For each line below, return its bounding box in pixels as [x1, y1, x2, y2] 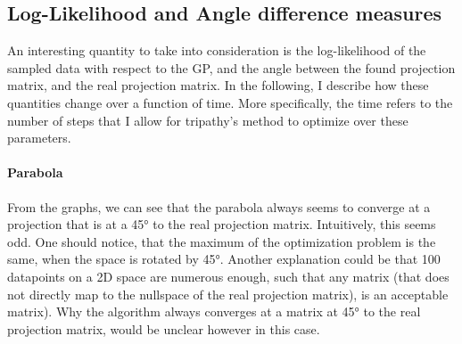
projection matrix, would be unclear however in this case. [7, 319, 320, 338]
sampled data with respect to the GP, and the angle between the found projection [7, 58, 456, 77]
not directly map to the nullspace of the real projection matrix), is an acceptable [7, 284, 449, 303]
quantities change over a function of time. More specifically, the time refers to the [7, 93, 453, 111]
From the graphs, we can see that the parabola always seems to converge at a [7, 197, 431, 216]
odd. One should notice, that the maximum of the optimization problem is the [7, 232, 436, 250]
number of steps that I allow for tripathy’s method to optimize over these [7, 111, 408, 129]
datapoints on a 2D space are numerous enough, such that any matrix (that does [7, 266, 450, 285]
